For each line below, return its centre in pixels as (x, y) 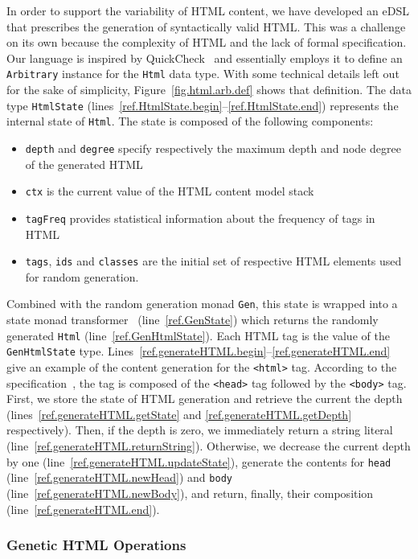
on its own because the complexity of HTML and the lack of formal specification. (207, 42)
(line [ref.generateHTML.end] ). (83, 509)
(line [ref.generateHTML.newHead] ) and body (119, 477)
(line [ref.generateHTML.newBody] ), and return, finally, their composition (190, 493)
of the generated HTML (84, 164)
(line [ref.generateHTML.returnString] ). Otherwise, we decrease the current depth (209, 446)
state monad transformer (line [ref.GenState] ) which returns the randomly (193, 319)
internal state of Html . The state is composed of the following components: (190, 121)
